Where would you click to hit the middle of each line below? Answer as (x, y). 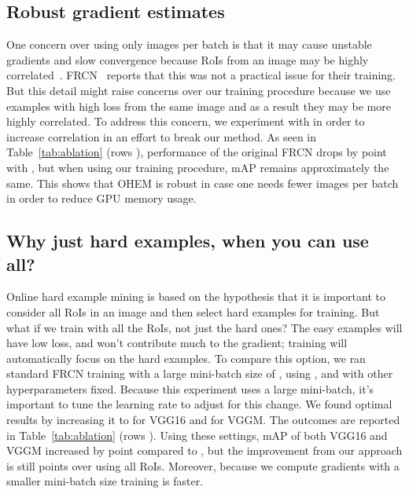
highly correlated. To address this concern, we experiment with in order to (186, 121)
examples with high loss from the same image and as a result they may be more (199, 106)
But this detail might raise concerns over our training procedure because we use (199, 90)
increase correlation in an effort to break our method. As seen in (162, 136)
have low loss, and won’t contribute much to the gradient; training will (177, 343)
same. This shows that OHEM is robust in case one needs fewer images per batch (203, 183)
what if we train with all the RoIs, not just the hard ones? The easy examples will (204, 327)
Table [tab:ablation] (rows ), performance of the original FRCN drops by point (197, 152)
